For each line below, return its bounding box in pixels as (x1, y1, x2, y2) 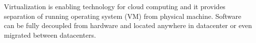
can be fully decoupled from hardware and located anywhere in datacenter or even (4, 20, 252, 30)
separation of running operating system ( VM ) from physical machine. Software (4, 11, 241, 21)
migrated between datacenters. (4, 29, 96, 40)
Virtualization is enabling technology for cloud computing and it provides (4, 1, 225, 11)
